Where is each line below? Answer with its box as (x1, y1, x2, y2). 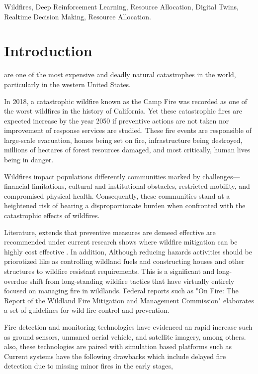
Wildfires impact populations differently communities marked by (4, 171, 200, 181)
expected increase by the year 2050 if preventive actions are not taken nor (4, 115, 229, 125)
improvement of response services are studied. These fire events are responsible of (4, 125, 252, 135)
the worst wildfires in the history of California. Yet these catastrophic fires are (4, 106, 243, 116)
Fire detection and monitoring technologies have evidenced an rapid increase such (4, 321, 253, 332)
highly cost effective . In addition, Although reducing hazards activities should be (4, 246, 252, 256)
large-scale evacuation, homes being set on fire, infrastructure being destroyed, (4, 134, 243, 145)
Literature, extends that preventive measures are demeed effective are (4, 227, 216, 237)
